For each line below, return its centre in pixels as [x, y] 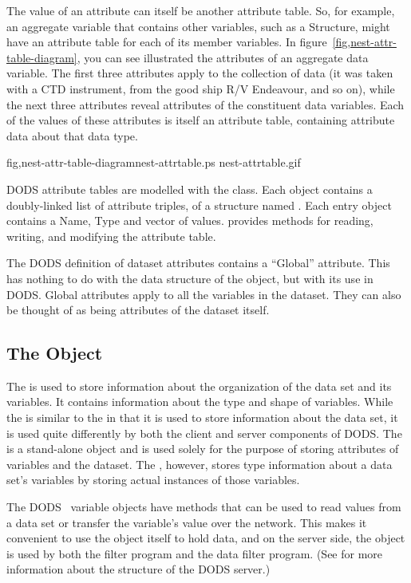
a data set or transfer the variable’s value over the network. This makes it [187, 522]
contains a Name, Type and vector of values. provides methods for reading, [190, 221]
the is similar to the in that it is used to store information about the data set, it [202, 418]
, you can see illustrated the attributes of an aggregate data [223, 57]
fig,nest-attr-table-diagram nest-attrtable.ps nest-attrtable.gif [154, 162]
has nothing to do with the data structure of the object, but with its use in [190, 278]
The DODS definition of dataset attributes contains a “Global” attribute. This [198, 263]
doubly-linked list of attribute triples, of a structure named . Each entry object [199, 205]
